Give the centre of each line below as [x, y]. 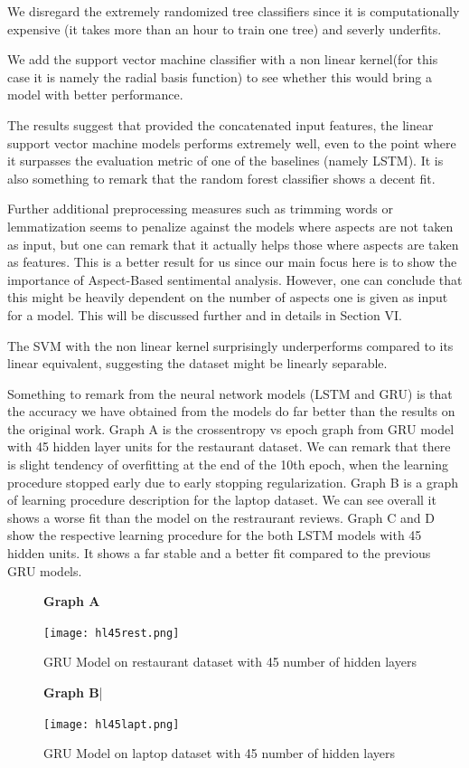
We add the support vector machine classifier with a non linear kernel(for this [223, 59]
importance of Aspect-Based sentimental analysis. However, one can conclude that [235, 279]
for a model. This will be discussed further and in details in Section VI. [205, 314]
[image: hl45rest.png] [112, 633]
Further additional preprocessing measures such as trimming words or [200, 209]
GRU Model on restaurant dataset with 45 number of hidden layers [230, 662]
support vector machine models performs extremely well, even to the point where [232, 142]
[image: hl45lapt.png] [112, 724]
